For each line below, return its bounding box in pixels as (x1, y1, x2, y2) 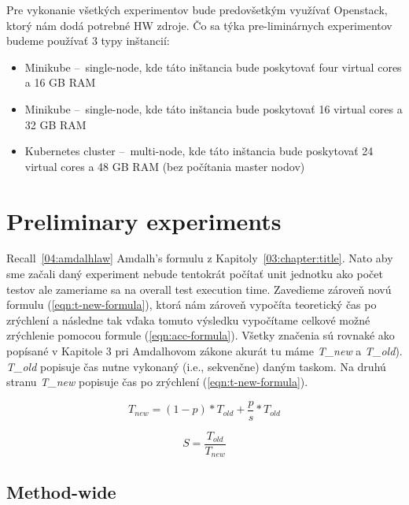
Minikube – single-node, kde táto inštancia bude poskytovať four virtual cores (24, 58, 402, 75)
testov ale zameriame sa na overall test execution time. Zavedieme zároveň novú (6, 280, 392, 297)
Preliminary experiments (6, 204, 282, 236)
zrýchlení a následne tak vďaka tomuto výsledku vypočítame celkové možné (6, 311, 370, 328)
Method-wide (6, 479, 116, 503)
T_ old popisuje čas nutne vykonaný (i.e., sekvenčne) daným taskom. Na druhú (6, 358, 386, 374)
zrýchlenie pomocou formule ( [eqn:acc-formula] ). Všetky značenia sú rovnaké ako (6, 327, 395, 343)
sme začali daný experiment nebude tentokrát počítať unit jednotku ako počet (6, 265, 383, 282)
